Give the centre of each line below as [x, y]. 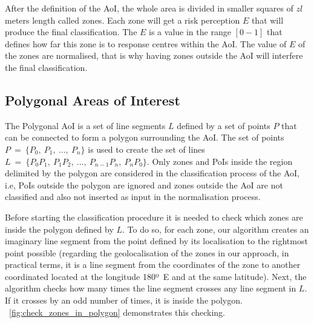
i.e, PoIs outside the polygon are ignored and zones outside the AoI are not [144, 185]
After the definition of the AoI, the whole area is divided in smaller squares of [149, 8]
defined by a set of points [224, 125]
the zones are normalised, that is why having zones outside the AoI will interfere [154, 55]
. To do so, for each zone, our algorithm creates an [215, 229]
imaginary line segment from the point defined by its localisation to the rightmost [156, 241]
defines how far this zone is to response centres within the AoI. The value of [146, 43]
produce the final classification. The [71, 32]
